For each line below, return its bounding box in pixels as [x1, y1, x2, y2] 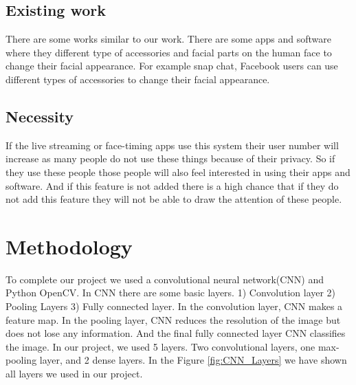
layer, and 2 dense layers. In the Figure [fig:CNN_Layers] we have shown [39, 353, 347, 367]
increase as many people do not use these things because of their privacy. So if [5, 151, 335, 166]
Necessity [5, 105, 74, 126]
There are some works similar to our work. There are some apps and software [5, 32, 332, 46]
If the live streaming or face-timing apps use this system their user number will [5, 137, 339, 152]
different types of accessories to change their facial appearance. [5, 71, 270, 86]
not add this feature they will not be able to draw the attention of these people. [5, 192, 342, 206]
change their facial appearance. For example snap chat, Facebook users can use [5, 58, 338, 73]
